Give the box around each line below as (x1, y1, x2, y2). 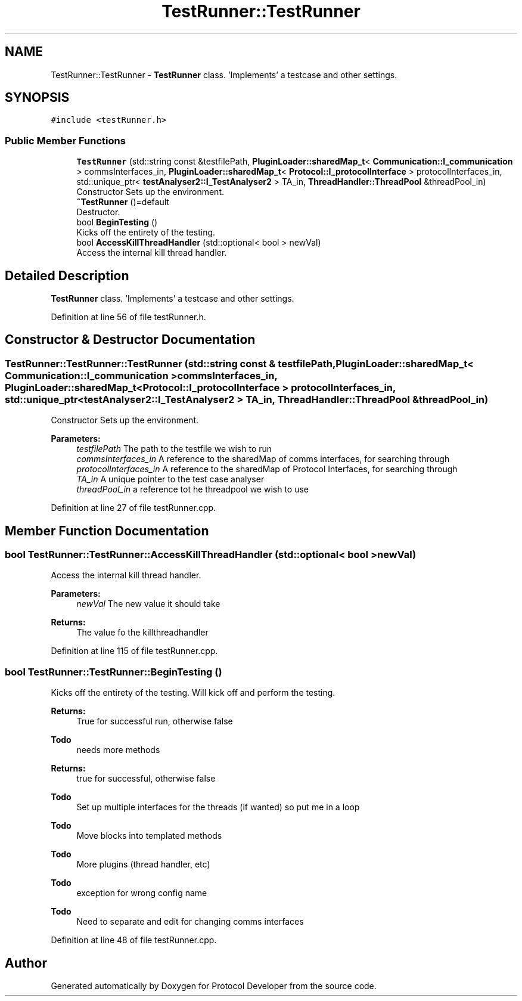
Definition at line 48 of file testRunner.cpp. (51, 935, 217, 946)
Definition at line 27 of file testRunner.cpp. (51, 503, 216, 513)
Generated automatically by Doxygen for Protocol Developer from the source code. (51, 981, 377, 991)
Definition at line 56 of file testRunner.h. (51, 312, 206, 323)
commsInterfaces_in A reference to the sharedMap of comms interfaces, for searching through (76, 454, 450, 464)
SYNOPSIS (5, 90, 70, 106)
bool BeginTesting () (76, 217, 158, 228)
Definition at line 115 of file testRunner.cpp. (51, 646, 218, 656)
